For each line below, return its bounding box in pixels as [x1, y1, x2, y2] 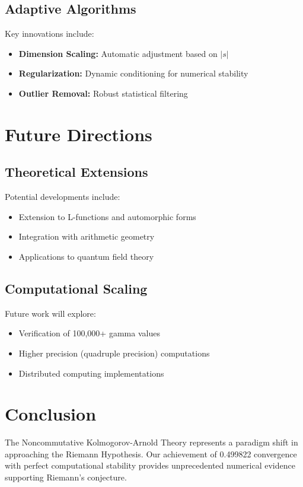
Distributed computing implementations [18, 367, 164, 379]
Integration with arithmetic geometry [18, 230, 155, 243]
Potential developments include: [5, 190, 120, 203]
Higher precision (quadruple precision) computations [18, 346, 210, 359]
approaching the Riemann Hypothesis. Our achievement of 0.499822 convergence [5, 447, 297, 460]
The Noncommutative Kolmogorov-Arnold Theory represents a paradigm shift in [5, 436, 298, 448]
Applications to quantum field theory [18, 250, 154, 262]
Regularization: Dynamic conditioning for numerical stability [18, 67, 248, 79]
